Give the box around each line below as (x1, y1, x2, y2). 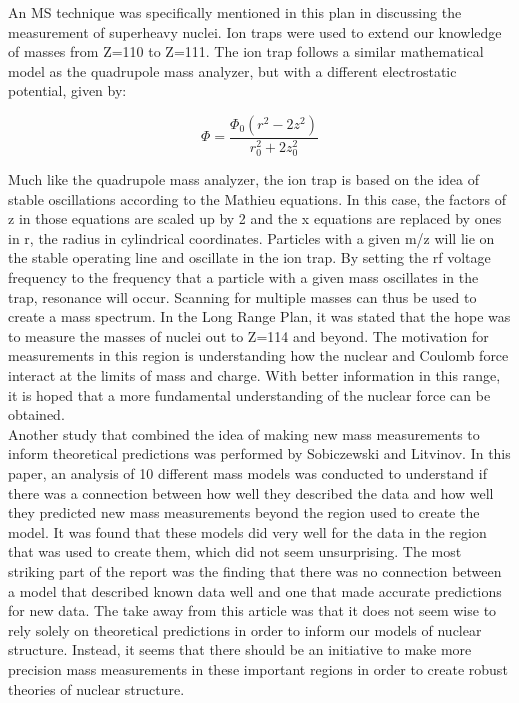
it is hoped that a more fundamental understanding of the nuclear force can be (8, 384, 491, 405)
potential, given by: (8, 80, 127, 101)
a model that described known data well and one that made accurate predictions (8, 580, 502, 601)
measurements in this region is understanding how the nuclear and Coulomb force (8, 345, 509, 366)
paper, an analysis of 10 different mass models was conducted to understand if (8, 462, 487, 483)
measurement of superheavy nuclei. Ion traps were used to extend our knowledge (8, 21, 502, 42)
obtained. (8, 404, 65, 425)
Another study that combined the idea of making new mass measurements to (8, 423, 480, 444)
